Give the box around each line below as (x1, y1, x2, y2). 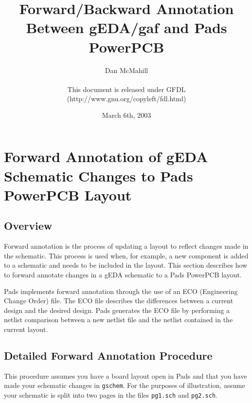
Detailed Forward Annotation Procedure (4, 348, 213, 363)
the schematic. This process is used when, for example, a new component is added (4, 250, 249, 260)
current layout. (4, 324, 48, 334)
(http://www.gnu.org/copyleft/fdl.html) (67, 93, 186, 104)
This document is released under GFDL (67, 84, 186, 94)
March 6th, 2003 (102, 110, 151, 120)
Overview (4, 218, 53, 233)
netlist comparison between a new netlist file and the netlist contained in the (4, 314, 233, 325)
